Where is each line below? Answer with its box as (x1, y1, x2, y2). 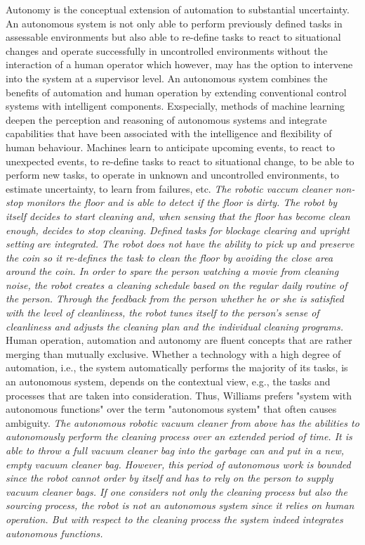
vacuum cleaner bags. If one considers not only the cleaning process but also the (6, 484, 347, 499)
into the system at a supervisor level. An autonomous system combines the (6, 70, 328, 85)
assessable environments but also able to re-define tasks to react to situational (6, 30, 341, 44)
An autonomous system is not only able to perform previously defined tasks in (6, 15, 343, 30)
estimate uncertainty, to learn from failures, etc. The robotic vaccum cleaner (6, 181, 332, 195)
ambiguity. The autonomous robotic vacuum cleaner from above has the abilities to (6, 415, 359, 430)
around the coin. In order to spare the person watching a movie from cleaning (6, 264, 339, 278)
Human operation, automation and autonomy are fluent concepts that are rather (6, 333, 352, 347)
